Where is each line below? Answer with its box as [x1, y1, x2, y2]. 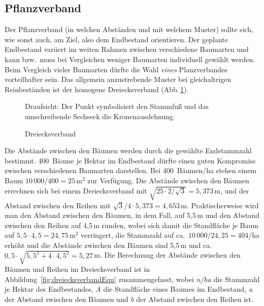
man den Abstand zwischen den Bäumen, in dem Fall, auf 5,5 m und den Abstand [5, 210, 259, 220]
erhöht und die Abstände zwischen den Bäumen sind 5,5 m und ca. [5, 239, 212, 250]
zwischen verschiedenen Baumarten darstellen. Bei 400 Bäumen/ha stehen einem [5, 165, 257, 176]
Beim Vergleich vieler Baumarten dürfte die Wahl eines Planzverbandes [5, 64, 227, 74]
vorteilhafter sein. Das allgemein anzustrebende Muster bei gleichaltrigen [5, 74, 232, 85]
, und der [220, 185, 249, 196]
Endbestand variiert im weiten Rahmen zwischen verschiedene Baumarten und [5, 44, 249, 54]
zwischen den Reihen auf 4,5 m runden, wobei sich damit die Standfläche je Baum [5, 219, 258, 230]
